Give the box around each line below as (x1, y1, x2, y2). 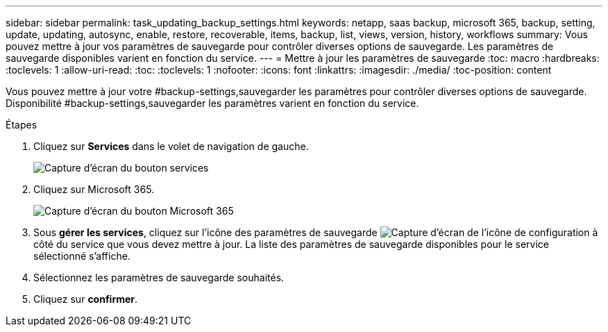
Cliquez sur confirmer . (33, 293, 138, 305)
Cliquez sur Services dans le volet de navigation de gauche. (33, 140, 309, 152)
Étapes (6, 119, 37, 131)
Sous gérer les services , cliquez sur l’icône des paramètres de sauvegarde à (33, 226, 598, 238)
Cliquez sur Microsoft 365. (33, 183, 155, 195)
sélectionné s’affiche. (33, 250, 130, 262)
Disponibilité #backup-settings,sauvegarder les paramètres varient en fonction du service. (6, 97, 419, 109)
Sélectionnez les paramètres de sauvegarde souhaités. (33, 272, 285, 283)
